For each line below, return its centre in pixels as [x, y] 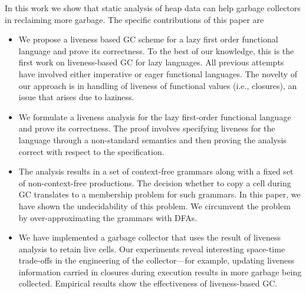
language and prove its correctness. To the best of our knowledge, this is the [156, 50]
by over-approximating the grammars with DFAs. [108, 217]
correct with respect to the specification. [91, 151]
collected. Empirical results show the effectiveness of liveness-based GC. [148, 283]
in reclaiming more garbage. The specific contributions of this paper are [134, 19]
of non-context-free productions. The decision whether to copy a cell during [155, 182]
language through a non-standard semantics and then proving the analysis [152, 139]
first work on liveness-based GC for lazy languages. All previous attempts [151, 62]
